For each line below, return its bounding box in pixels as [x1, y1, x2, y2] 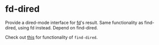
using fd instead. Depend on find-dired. [18, 24, 98, 30]
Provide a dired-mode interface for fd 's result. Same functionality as [5, 20, 144, 25]
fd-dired [5, 3, 40, 15]
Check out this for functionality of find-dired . [5, 34, 98, 40]
